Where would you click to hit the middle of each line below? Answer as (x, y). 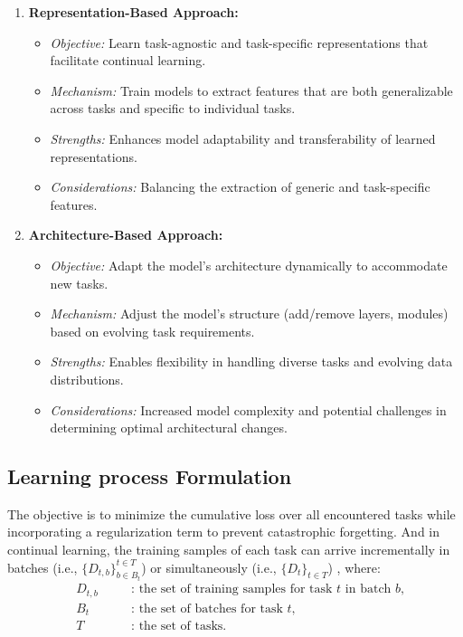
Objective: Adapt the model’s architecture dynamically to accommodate (249, 265)
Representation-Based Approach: (133, 12)
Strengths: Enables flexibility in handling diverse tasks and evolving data (251, 361)
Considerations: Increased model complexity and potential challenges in (248, 409)
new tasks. (79, 283)
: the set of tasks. (179, 627)
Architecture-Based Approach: (126, 235)
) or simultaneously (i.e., (209, 567)
